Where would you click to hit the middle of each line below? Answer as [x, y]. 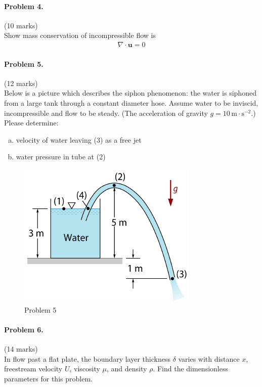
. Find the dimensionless [190, 369]
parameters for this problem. [48, 378]
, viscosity [85, 369]
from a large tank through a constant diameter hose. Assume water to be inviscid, [131, 103]
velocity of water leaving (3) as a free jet [79, 139]
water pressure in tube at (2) [61, 157]
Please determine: [31, 123]
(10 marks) [21, 25]
